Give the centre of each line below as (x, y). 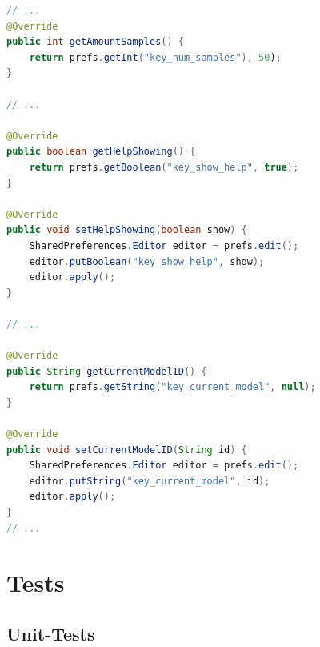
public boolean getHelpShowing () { (101, 152)
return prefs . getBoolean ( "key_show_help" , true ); (164, 167)
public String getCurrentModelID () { (107, 371)
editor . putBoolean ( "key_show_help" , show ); (147, 261)
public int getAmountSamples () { (95, 42)
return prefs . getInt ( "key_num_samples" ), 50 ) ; (155, 57)
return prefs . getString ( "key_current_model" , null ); (172, 387)
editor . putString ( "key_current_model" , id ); (150, 481)
